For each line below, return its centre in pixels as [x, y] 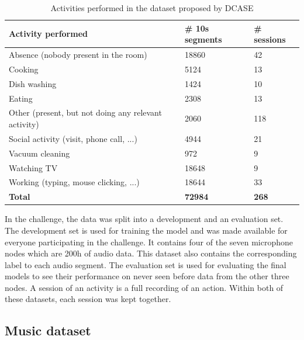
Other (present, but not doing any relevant [85, 112]
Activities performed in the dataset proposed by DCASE [152, 8]
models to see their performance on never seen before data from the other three [147, 276]
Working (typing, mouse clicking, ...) [74, 182]
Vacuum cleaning [39, 153]
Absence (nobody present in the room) [78, 55]
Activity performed [48, 34]
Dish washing [33, 83]
